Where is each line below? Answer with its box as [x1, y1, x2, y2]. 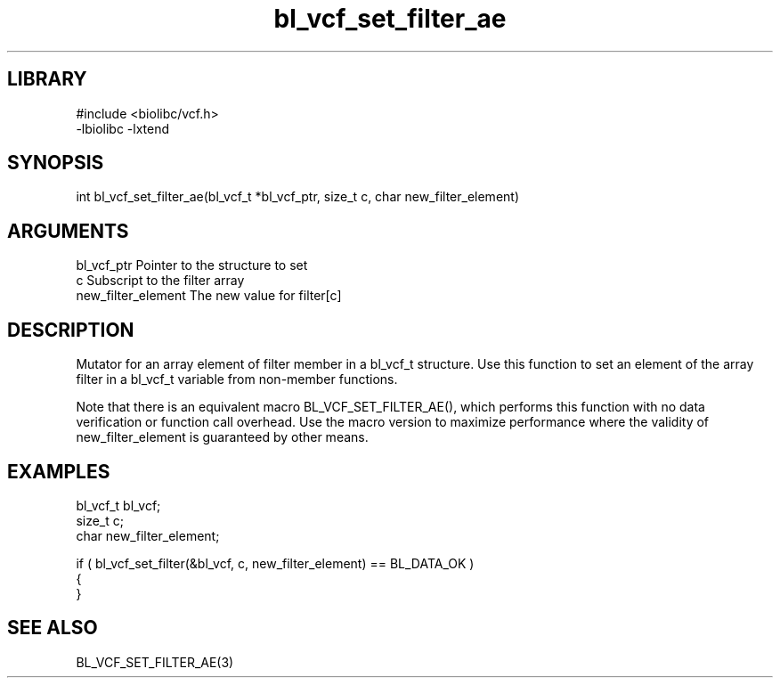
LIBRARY [7, 68, 87, 91]
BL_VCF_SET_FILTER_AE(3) [76, 654, 234, 670]
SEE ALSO [7, 616, 98, 640]
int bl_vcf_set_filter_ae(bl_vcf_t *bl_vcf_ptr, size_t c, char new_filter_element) [76, 189, 520, 205]
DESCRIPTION [7, 318, 134, 341]
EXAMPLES [7, 460, 110, 483]
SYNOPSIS [7, 151, 104, 175]
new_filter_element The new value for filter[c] [76, 288, 342, 304]
